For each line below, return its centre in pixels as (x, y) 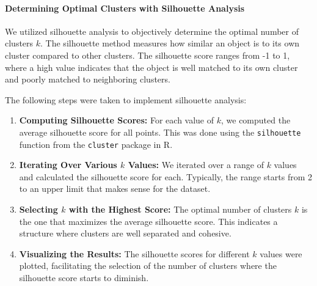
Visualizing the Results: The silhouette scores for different (134, 253)
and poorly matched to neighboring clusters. (88, 79)
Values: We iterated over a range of (196, 165)
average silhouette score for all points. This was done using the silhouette (160, 132)
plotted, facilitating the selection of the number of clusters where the (148, 266)
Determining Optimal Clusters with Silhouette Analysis (125, 8)
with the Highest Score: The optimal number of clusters (180, 209)
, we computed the (256, 120)
